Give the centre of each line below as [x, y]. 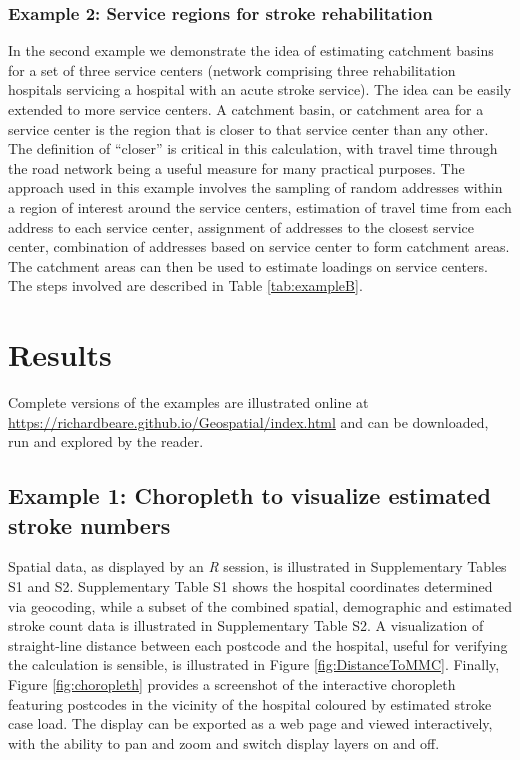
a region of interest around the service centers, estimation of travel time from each [260, 206]
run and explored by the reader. [106, 441]
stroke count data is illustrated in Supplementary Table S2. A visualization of [246, 625]
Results [60, 354]
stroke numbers [89, 524]
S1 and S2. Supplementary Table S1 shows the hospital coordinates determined [250, 586]
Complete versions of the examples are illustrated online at [188, 402]
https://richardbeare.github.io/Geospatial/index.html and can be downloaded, [248, 421]
